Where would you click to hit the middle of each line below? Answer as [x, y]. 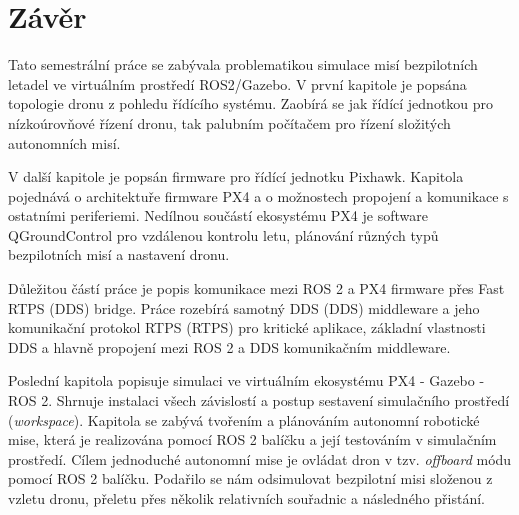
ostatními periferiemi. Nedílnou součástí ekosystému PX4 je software [218, 215]
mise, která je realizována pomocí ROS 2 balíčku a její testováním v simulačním [252, 439]
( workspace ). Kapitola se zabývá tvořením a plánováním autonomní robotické [244, 419]
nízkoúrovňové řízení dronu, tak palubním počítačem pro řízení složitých [229, 122]
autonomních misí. [64, 142]
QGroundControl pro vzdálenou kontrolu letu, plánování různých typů [223, 234]
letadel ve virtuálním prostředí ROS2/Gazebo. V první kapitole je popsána [237, 83]
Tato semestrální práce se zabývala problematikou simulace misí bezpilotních [243, 64]
